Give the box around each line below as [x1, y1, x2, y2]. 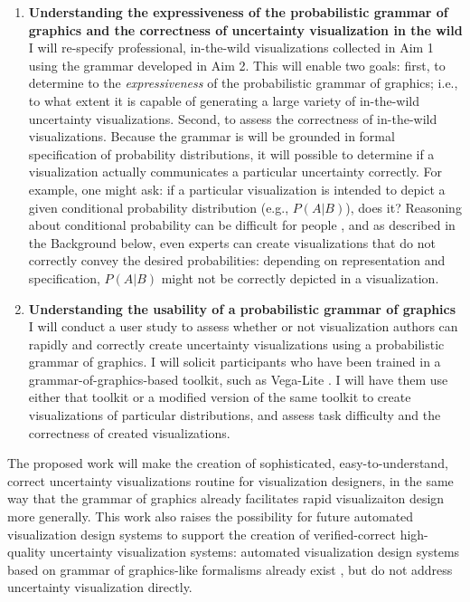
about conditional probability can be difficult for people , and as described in [28, 215, 456, 234]
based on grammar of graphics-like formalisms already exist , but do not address [7, 559, 453, 578]
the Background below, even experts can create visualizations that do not [28, 233, 436, 252]
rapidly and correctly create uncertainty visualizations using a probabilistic [28, 334, 445, 353]
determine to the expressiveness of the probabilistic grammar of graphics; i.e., [28, 73, 458, 92]
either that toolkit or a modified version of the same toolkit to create [28, 387, 411, 406]
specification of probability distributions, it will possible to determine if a [28, 144, 435, 163]
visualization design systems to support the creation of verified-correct [7, 524, 396, 543]
